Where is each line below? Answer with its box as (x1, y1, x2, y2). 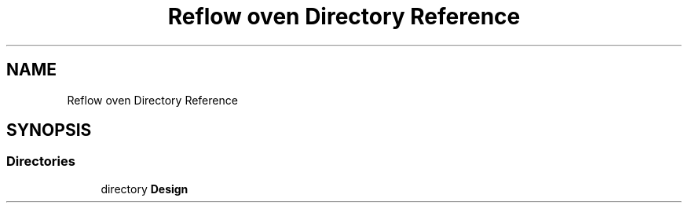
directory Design (101, 181, 188, 196)
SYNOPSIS (6, 120, 92, 141)
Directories (6, 153, 75, 170)
